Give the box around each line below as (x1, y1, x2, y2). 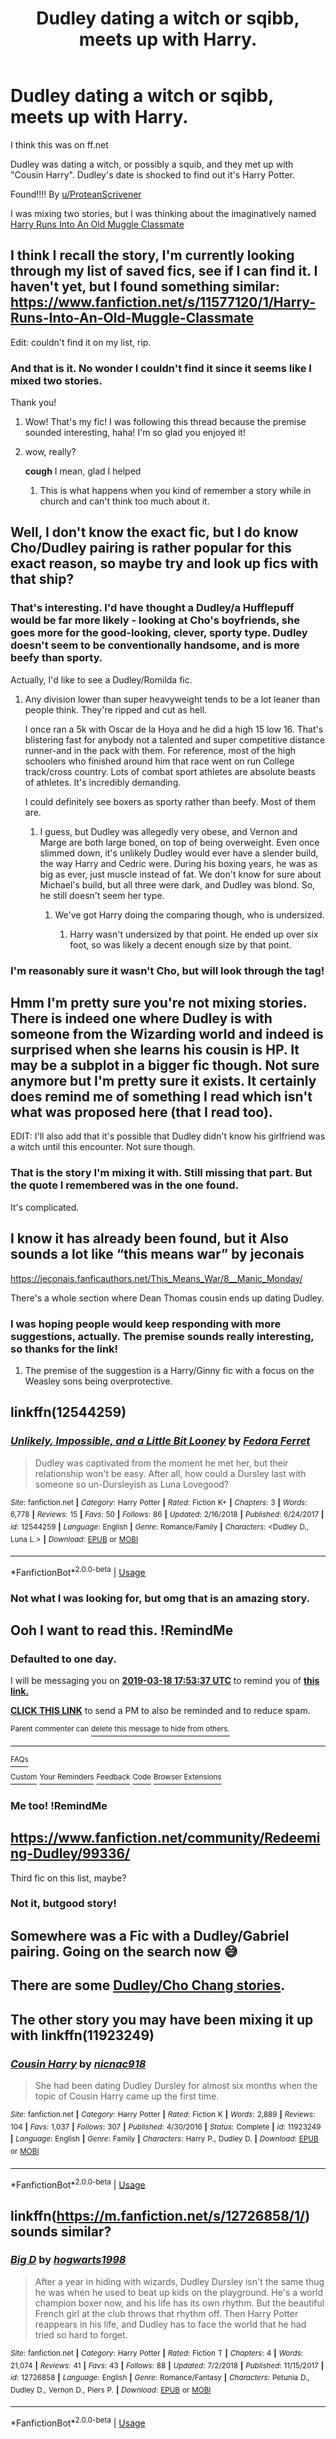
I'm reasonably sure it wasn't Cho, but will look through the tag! (10, 963, 325, 977)
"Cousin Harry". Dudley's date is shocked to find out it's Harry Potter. (10, 168, 296, 181)
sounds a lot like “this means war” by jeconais (10, 1246, 305, 1263)
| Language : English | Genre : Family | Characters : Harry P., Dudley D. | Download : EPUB (10, 2134, 319, 2144)
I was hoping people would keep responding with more (10, 1317, 282, 1331)
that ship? (10, 571, 75, 588)
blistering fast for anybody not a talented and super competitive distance (24, 733, 326, 746)
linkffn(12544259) (10, 1404, 127, 1421)
